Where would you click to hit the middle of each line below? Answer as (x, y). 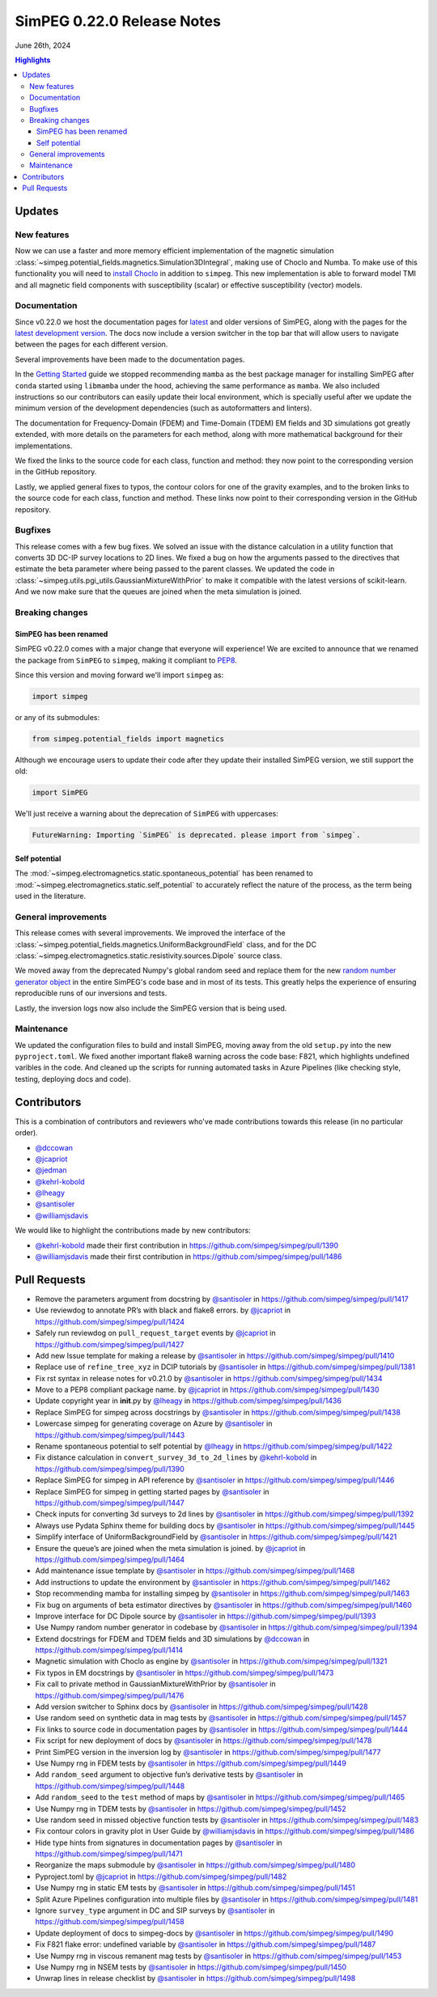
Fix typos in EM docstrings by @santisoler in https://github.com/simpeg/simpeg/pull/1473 (185, 1673)
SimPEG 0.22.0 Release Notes (118, 21)
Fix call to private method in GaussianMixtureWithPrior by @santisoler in (156, 1684)
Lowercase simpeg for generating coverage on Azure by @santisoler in (154, 1423)
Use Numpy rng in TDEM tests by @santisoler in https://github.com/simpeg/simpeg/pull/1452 (191, 1808)
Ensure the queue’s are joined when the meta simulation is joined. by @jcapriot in (170, 1548)
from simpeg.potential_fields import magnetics (128, 739)
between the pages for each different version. (91, 345)
